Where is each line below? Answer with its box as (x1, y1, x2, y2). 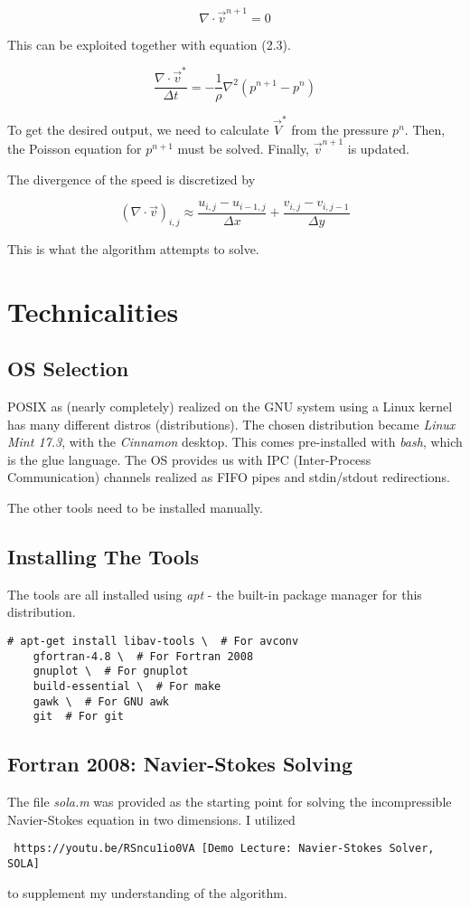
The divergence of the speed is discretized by (7, 169, 256, 188)
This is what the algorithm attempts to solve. (7, 239, 259, 258)
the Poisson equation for (7, 139, 142, 158)
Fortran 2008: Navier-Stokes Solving (7, 750, 353, 778)
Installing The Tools (7, 542, 200, 570)
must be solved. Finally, (177, 139, 310, 158)
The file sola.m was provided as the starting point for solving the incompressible (7, 792, 452, 811)
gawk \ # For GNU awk (33, 695, 169, 708)
